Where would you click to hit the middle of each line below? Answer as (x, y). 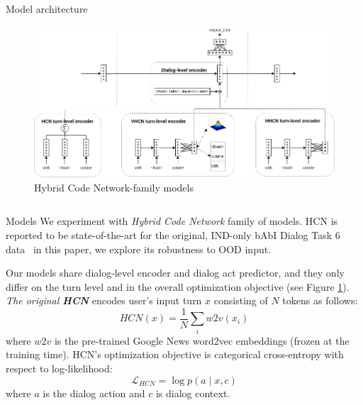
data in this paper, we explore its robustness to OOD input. (139, 249)
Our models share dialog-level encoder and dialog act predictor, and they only (175, 273)
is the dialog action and (94, 393)
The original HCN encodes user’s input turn (104, 300)
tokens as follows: (320, 300)
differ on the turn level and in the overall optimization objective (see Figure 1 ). (178, 286)
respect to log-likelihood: (59, 368)
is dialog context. (193, 393)
